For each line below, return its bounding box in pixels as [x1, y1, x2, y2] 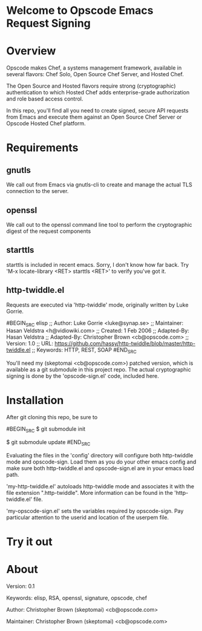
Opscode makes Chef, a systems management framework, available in [6, 64, 182, 71]
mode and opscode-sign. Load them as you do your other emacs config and [6, 458, 197, 465]
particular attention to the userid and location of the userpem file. [6, 514, 169, 521]
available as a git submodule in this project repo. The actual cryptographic [6, 366, 192, 373]
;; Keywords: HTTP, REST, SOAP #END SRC [31, 346, 137, 355]
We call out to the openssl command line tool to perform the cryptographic [6, 221, 192, 228]
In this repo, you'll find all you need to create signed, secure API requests [6, 107, 189, 114]
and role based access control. [6, 95, 83, 103]
